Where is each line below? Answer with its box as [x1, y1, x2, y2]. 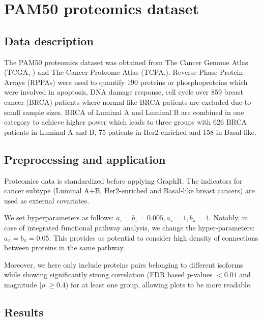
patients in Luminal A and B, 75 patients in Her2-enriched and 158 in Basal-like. [4, 126, 256, 137]
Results [4, 304, 44, 319]
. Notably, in [209, 212, 248, 223]
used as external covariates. [4, 195, 90, 206]
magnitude [4, 279, 37, 289]
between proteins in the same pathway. [4, 242, 125, 253]
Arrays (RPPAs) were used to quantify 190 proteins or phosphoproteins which [4, 76, 248, 87]
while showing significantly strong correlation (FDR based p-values [4, 269, 213, 280]
